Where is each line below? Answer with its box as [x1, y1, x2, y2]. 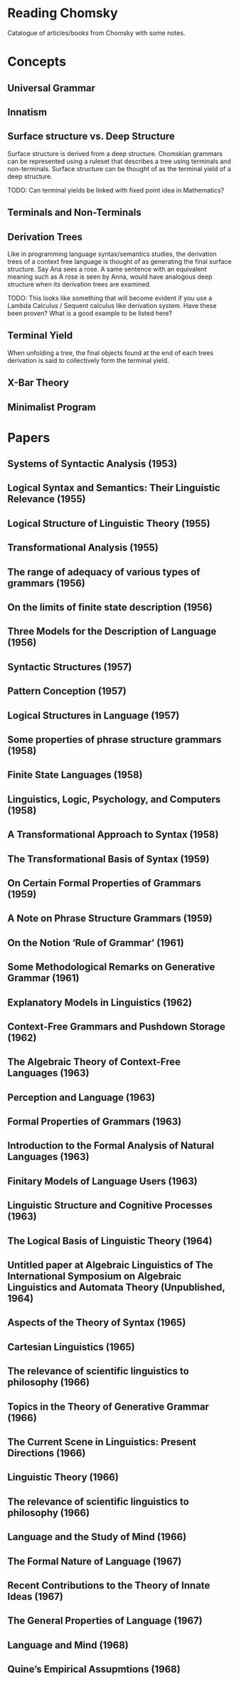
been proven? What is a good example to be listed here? [7, 309, 173, 317]
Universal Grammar [7, 82, 96, 94]
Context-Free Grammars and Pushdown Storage [7, 1020, 225, 1032]
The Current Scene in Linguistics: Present [7, 1435, 197, 1448]
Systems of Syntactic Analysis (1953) [7, 458, 178, 470]
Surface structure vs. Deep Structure [7, 130, 176, 143]
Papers [7, 429, 51, 446]
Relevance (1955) [7, 493, 87, 506]
